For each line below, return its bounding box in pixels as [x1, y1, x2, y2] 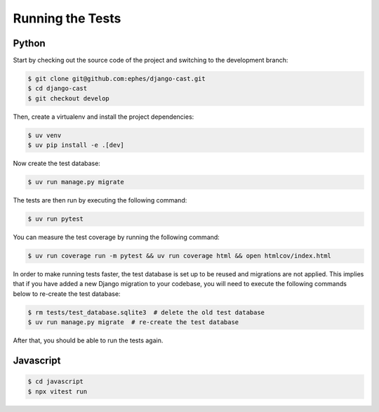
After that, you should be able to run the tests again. [13, 336, 164, 345]
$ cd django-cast [27, 84, 88, 93]
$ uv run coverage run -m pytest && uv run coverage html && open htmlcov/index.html [27, 252, 331, 260]
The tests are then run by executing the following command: [13, 196, 187, 205]
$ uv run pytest [27, 215, 84, 223]
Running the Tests [13, 11, 121, 26]
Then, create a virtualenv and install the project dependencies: [13, 112, 194, 121]
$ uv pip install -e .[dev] [27, 141, 124, 149]
